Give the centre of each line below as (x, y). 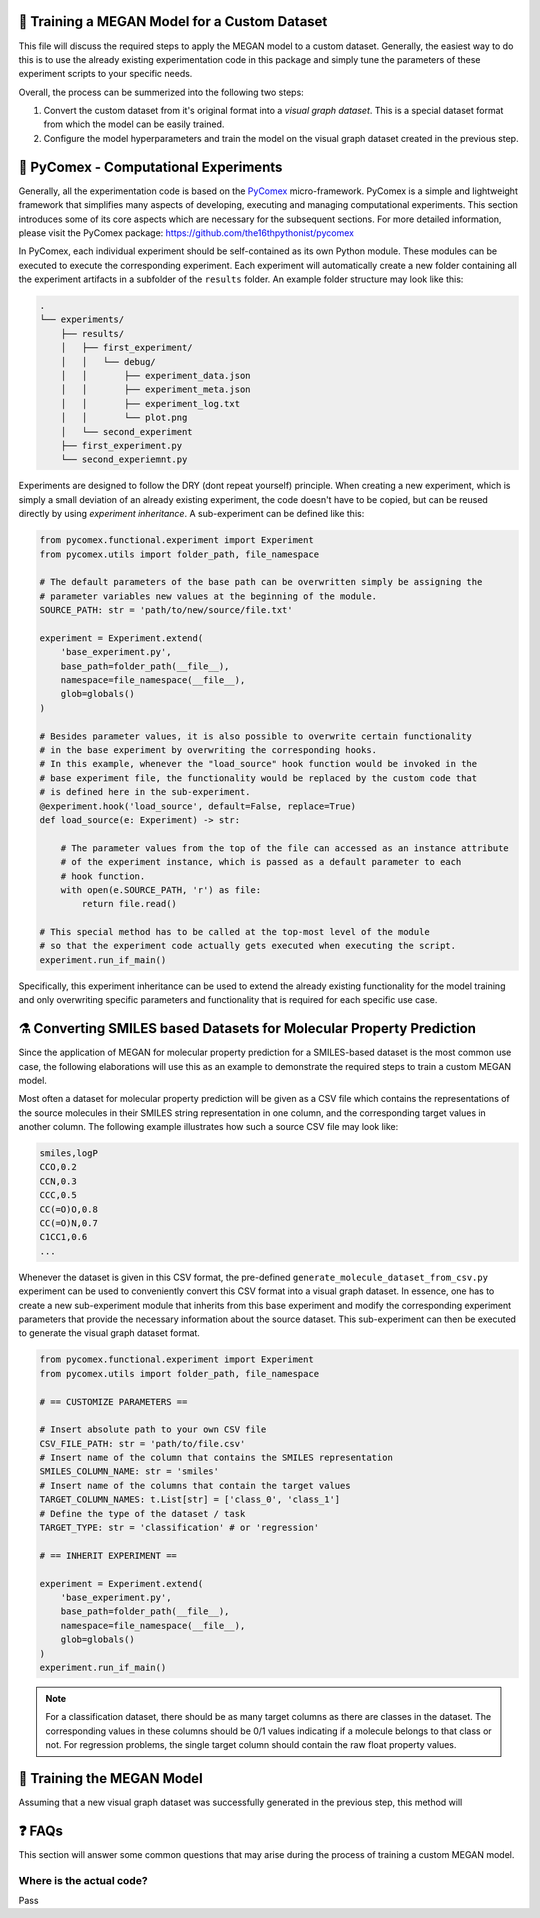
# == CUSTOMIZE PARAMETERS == (113, 1401)
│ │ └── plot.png (124, 418)
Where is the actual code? (83, 1880)
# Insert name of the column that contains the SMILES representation (216, 1458)
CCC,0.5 (58, 1195)
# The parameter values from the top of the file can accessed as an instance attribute (284, 848)
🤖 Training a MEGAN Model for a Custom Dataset (173, 21)
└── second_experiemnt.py (124, 459)
